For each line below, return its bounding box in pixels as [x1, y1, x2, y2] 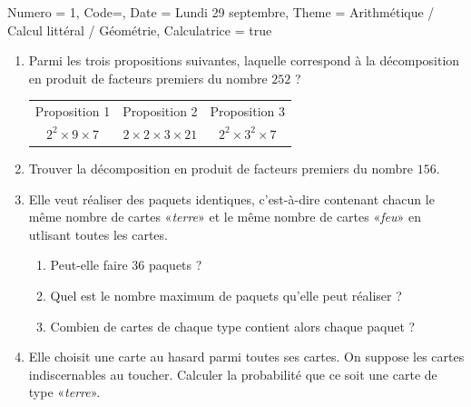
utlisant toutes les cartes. [28, 224, 168, 243]
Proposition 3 [210, 102, 285, 121]
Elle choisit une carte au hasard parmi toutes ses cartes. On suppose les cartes [28, 347, 465, 366]
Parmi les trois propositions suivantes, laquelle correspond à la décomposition [28, 51, 460, 70]
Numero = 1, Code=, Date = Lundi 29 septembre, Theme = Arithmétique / [7, 3, 435, 21]
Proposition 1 [34, 102, 111, 121]
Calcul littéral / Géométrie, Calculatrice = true [7, 20, 272, 39]
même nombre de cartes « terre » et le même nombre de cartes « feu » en [28, 207, 421, 226]
